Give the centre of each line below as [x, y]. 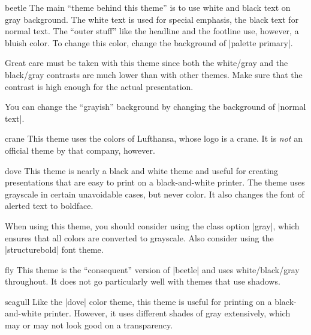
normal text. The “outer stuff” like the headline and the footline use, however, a [152, 31]
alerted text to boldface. [49, 206]
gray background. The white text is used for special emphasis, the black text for [152, 19]
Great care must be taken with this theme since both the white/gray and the [147, 63]
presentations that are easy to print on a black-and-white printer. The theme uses [155, 182]
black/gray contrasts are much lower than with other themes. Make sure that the [154, 74]
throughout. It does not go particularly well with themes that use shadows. [143, 281]
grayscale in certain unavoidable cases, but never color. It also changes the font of [155, 194]
